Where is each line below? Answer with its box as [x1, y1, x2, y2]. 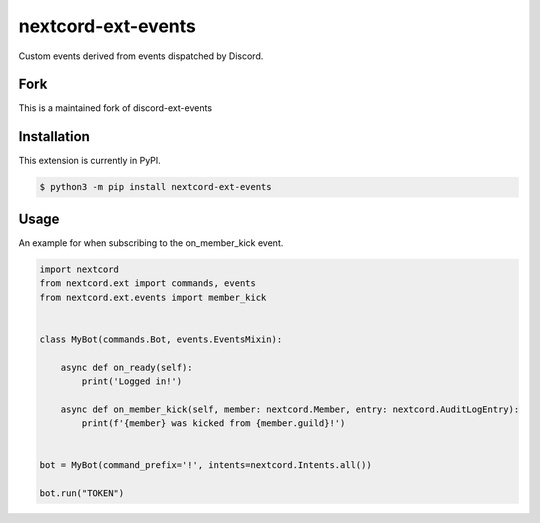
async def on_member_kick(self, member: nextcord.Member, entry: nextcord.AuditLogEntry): [60, 403, 520, 415]
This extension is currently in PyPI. [18, 155, 162, 167]
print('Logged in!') [81, 375, 183, 387]
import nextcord [39, 263, 120, 275]
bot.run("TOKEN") [39, 488, 125, 499]
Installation [18, 128, 90, 145]
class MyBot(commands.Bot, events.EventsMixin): [39, 333, 283, 345]
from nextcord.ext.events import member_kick [39, 291, 267, 303]
